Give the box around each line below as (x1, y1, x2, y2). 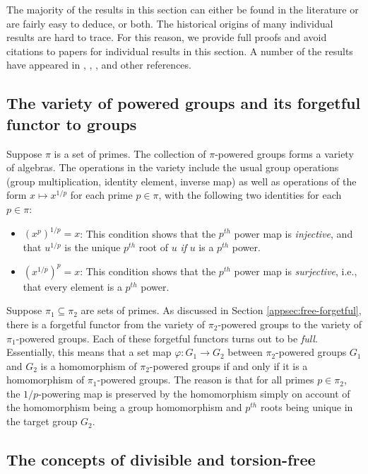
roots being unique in (260, 400, 353, 415)
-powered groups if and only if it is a (149, 358, 308, 373)
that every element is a (23, 279, 122, 294)
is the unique (64, 239, 121, 254)
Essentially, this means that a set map (6, 345, 172, 359)
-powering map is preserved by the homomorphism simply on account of (38, 386, 350, 400)
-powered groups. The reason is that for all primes (97, 372, 314, 387)
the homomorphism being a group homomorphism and (6, 400, 242, 415)
